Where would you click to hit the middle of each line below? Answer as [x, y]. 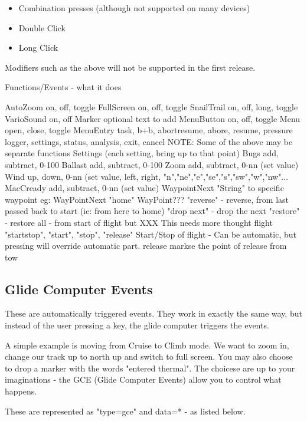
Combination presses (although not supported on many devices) [134, 8]
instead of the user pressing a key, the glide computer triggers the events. [137, 325]
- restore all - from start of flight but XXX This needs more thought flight [139, 222]
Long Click [38, 47]
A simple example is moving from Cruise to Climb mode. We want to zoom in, [147, 345]
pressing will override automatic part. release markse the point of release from [146, 246]
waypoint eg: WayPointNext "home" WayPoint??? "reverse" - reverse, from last [147, 199]
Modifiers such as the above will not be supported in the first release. [130, 67]
